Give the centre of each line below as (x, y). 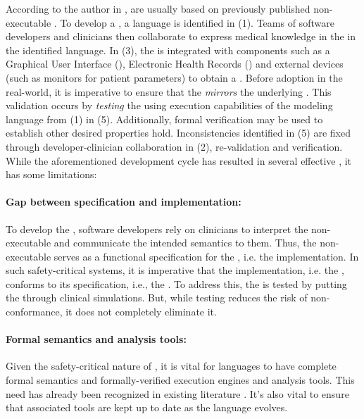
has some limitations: (51, 174)
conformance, (34, 312)
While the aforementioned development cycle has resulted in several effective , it (179, 160)
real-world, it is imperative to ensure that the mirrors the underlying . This (169, 91)
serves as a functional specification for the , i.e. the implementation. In (206, 256)
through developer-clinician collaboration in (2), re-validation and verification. (174, 146)
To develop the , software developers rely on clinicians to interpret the (157, 229)
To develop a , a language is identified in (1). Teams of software (197, 22)
